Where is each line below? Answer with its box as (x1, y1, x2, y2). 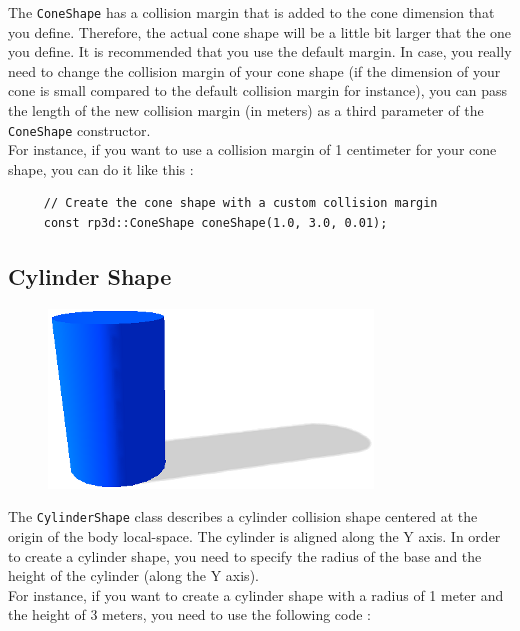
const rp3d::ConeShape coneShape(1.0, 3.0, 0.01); (43, 216, 388, 231)
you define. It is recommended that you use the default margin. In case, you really (8, 41, 512, 62)
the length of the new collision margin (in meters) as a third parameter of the (8, 100, 484, 121)
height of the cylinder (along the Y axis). (8, 565, 259, 586)
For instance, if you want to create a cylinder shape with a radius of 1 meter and (8, 584, 504, 605)
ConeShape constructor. (8, 119, 151, 140)
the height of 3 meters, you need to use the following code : (8, 604, 371, 625)
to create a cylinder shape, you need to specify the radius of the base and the (8, 545, 482, 566)
